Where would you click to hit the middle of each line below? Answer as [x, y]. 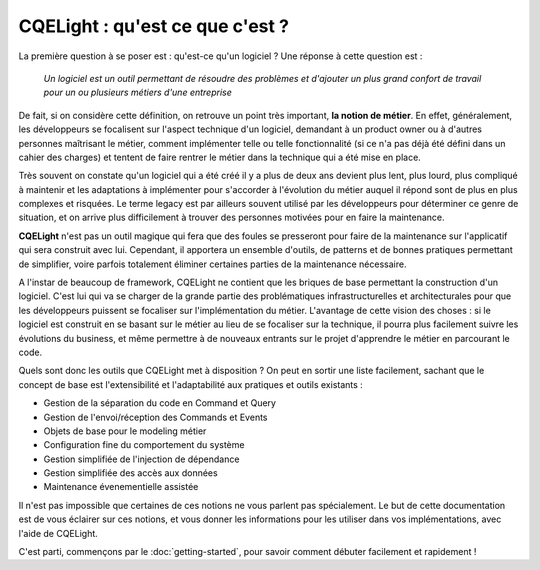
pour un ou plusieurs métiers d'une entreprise [137, 92]
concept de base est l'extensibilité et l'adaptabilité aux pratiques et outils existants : [191, 384]
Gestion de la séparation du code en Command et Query [160, 403]
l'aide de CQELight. [58, 533]
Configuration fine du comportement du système [144, 445]
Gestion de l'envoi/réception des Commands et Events [155, 417]
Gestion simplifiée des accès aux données [131, 473]
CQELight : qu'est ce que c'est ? [154, 26]
